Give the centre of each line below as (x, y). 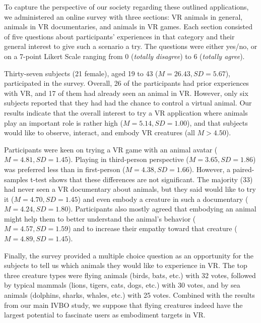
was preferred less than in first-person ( (65, 169)
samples (16, 179)
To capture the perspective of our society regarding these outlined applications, (126, 7)
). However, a (210, 169)
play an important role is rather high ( (63, 122)
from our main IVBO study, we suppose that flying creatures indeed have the (123, 305)
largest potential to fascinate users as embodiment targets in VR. (105, 315)
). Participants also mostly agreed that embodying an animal (162, 209)
